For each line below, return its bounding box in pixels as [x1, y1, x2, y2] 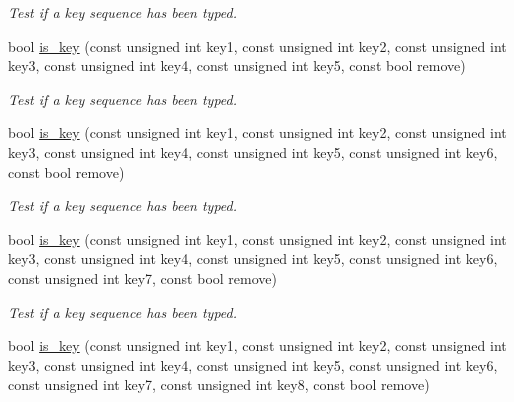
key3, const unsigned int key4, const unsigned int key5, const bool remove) [8, 55, 466, 76]
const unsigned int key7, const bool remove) [8, 267, 277, 288]
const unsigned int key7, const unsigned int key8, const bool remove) [8, 374, 430, 395]
